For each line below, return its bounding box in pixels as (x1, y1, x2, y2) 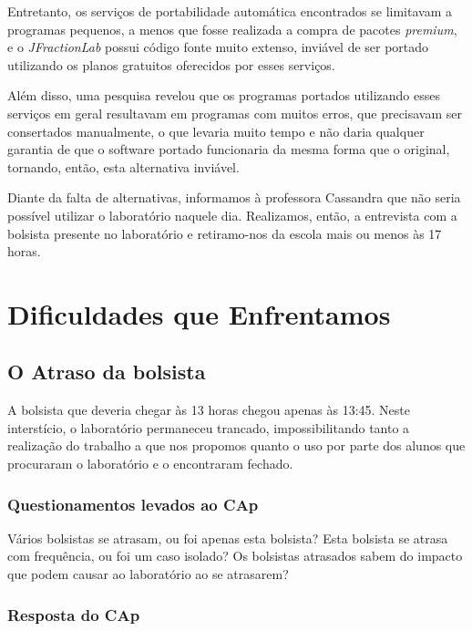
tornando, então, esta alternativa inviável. (7, 157, 240, 176)
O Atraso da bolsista (7, 357, 206, 386)
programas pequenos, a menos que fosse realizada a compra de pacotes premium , (7, 19, 457, 38)
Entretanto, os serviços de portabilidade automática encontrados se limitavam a (7, 2, 452, 20)
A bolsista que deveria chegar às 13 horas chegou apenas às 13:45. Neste (7, 400, 410, 419)
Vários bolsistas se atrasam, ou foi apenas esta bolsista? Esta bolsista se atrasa (7, 528, 448, 547)
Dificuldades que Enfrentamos (7, 295, 391, 332)
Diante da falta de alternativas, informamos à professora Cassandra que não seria (7, 188, 461, 207)
